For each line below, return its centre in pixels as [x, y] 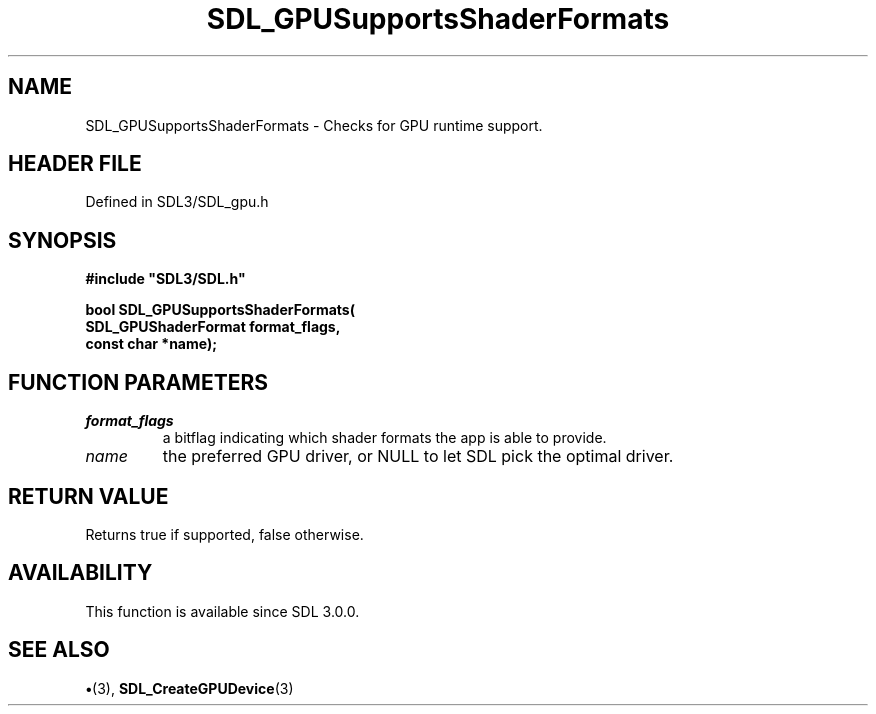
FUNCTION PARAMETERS [138, 382]
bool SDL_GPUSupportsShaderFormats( [220, 310]
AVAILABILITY [80, 573]
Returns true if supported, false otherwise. [224, 534]
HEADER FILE [75, 164]
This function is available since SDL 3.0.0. [222, 611]
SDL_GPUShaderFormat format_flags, [213, 327]
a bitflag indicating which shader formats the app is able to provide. [384, 438]
